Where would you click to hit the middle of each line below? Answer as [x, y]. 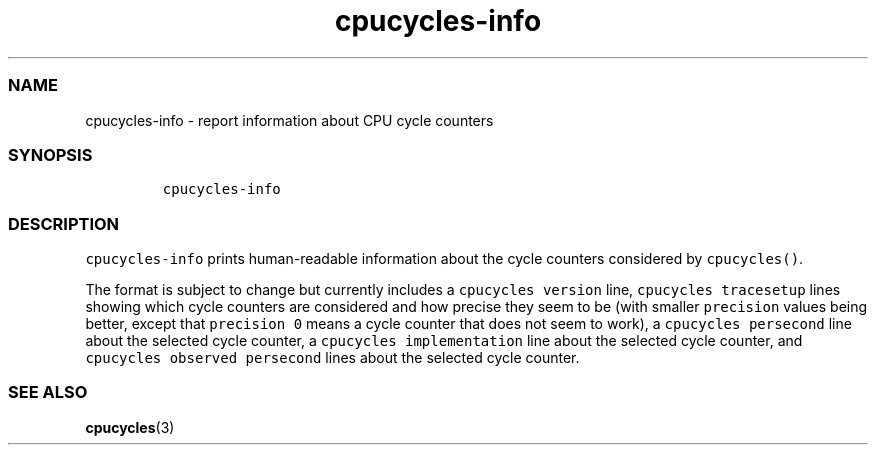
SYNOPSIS [50, 154]
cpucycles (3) [130, 427]
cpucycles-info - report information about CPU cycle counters [289, 120]
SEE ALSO [48, 392]
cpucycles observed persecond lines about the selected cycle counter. [332, 357]
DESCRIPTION [64, 223]
